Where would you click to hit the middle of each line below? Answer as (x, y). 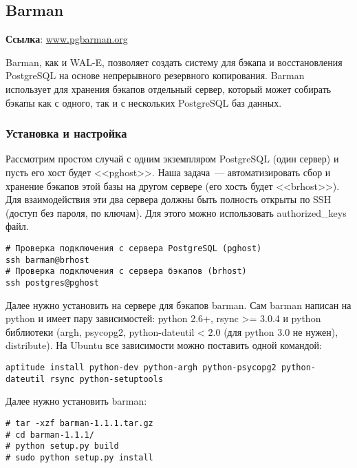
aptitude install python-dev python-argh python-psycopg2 (141, 367)
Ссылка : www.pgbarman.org (67, 39)
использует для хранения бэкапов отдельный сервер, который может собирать (169, 88)
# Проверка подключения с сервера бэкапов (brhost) (126, 272)
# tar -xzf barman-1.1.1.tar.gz (79, 423)
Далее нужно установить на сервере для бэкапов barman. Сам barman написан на (178, 305)
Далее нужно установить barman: (76, 401)
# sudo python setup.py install (79, 457)
